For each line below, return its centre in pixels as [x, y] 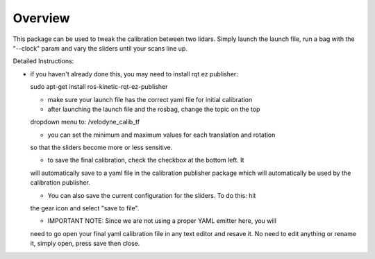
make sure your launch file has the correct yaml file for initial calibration [150, 99]
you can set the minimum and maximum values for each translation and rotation [161, 135]
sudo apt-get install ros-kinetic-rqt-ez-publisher [99, 87]
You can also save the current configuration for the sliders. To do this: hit [152, 195]
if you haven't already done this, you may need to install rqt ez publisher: [134, 74]
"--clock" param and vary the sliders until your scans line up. [100, 48]
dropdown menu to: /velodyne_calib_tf [85, 122]
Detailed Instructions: [43, 61]
